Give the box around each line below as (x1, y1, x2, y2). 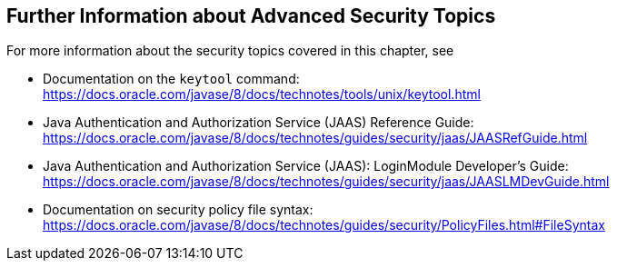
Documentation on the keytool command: (43, 71, 300, 87)
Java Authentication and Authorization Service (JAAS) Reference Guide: (43, 114, 474, 131)
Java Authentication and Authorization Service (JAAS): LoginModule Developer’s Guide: (43, 158, 569, 174)
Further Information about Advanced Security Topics (6, 5, 496, 27)
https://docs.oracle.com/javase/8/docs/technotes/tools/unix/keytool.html (43, 86, 481, 103)
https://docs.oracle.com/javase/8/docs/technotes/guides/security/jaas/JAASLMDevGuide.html (43, 174, 610, 190)
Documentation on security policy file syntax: (43, 202, 313, 218)
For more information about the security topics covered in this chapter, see (6, 43, 454, 59)
